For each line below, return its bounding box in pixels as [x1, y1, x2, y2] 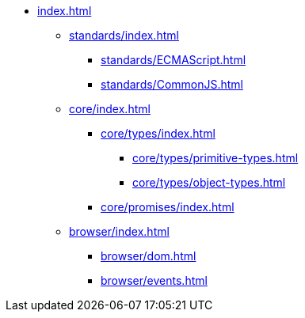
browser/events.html [101, 274, 208, 287]
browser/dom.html [101, 249, 196, 263]
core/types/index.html [101, 127, 215, 140]
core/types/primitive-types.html [132, 151, 299, 165]
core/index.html [69, 102, 151, 115]
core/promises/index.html [101, 200, 234, 214]
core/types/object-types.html [132, 176, 286, 189]
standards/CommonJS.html [101, 78, 243, 91]
